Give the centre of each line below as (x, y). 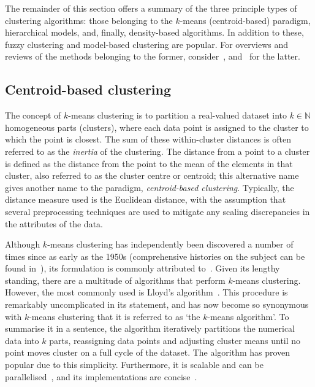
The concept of (33, 115)
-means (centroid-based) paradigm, (245, 20)
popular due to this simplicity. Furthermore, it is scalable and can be (134, 365)
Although (23, 244)
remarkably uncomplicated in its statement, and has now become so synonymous (157, 304)
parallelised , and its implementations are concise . (101, 376)
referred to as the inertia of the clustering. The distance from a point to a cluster (157, 151)
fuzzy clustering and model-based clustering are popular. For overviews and (146, 44)
